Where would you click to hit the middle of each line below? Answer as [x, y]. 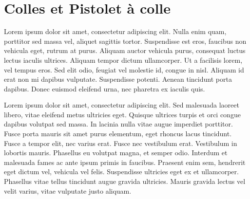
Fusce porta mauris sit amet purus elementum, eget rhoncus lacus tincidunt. [118, 134]
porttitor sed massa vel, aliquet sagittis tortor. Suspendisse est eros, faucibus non [125, 41]
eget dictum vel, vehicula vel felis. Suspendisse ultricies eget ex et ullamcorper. [121, 172]
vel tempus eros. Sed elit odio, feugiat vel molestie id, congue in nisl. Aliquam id [124, 69]
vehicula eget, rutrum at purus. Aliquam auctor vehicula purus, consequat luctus [125, 50]
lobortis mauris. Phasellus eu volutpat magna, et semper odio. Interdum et [116, 153]
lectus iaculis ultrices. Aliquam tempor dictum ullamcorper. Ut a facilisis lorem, [123, 60]
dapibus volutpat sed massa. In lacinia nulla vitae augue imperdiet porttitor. [118, 124]
